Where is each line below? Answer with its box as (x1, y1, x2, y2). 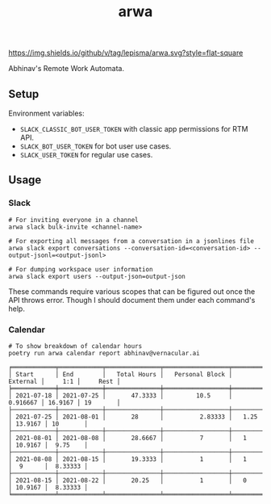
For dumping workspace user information (15, 265, 153, 273)
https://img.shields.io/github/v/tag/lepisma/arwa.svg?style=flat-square (8, 48, 244, 58)
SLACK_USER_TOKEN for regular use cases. (19, 150, 153, 159)
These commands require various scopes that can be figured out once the (8, 286, 256, 296)
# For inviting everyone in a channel (8, 216, 139, 224)
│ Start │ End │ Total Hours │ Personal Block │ (8, 370, 232, 378)
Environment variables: (8, 108, 85, 118)
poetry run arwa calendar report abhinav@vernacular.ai (8, 349, 200, 357)
